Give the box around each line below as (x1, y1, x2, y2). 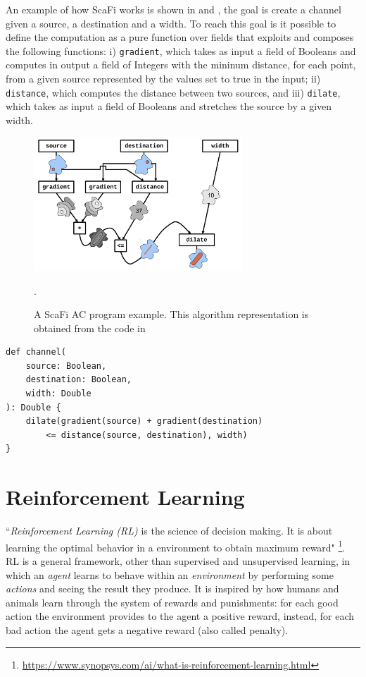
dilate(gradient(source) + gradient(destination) (25, 416, 263, 427)
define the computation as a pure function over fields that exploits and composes (6, 30, 354, 44)
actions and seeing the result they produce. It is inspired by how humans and (6, 581, 339, 596)
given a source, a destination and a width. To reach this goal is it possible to (6, 16, 336, 30)
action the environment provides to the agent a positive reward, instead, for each (6, 609, 355, 623)
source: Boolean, (25, 360, 107, 371)
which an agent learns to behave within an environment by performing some (6, 567, 334, 582)
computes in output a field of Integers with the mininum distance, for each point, (6, 57, 356, 72)
